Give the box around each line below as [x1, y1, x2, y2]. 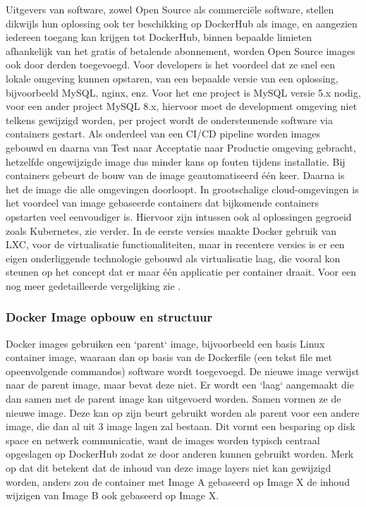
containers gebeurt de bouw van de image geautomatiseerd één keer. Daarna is [6, 168, 345, 183]
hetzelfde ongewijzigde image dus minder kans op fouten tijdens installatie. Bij [6, 154, 346, 169]
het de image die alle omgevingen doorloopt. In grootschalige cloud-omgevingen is [6, 181, 359, 196]
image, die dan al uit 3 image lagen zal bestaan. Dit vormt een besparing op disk [6, 419, 355, 434]
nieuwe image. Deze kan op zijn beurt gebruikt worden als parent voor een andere [6, 405, 360, 420]
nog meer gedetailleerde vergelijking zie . [6, 278, 181, 293]
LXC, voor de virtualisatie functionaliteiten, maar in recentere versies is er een [6, 237, 345, 252]
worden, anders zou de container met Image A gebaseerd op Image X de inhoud [6, 474, 350, 489]
